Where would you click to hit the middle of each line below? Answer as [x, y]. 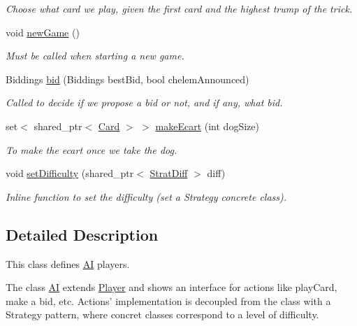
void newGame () [43, 32]
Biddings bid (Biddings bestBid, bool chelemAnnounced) [127, 79]
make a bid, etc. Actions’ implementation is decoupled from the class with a [168, 300]
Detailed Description [82, 234]
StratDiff [169, 173]
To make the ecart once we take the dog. [92, 149]
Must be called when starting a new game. [95, 56]
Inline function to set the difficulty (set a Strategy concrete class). [146, 196]
